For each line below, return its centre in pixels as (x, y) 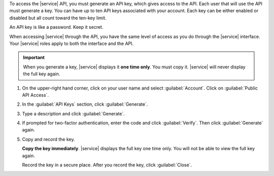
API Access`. (36, 95)
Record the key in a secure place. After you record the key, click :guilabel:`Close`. (107, 165)
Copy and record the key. (49, 139)
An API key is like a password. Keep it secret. (56, 27)
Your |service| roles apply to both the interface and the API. (72, 43)
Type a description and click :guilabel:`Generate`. (74, 113)
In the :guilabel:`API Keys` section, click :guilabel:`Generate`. (85, 104)
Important (34, 58)
